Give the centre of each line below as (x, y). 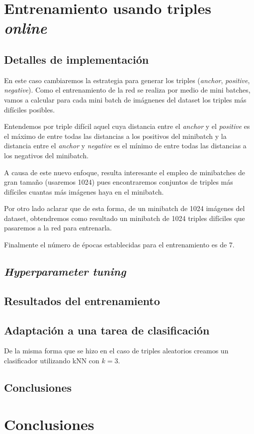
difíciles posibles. (30, 109)
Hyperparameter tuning (65, 271)
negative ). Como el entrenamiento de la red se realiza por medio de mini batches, (127, 90)
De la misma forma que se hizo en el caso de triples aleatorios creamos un (116, 351)
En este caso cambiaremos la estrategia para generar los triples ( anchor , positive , (127, 80)
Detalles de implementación (77, 59)
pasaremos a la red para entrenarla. (58, 228)
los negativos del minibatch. (46, 155)
